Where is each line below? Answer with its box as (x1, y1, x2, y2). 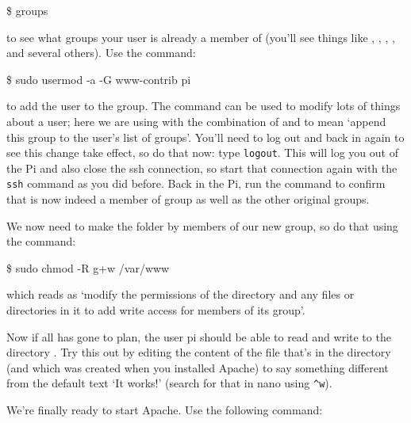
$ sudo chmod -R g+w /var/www (6, 259, 170, 276)
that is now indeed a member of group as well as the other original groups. (6, 191, 370, 208)
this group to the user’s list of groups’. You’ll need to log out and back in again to (6, 128, 405, 145)
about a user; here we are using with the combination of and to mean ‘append (6, 112, 386, 129)
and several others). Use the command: (6, 44, 196, 61)
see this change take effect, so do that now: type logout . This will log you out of (6, 144, 398, 161)
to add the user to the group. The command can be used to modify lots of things (6, 97, 401, 114)
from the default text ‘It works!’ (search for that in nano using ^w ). (6, 375, 332, 391)
